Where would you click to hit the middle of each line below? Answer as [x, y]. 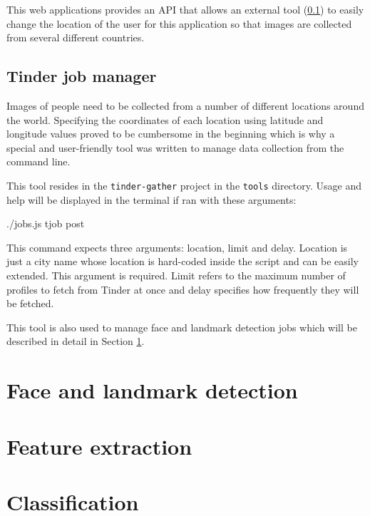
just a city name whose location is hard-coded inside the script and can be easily [183, 261]
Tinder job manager [82, 76]
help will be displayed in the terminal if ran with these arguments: [151, 199]
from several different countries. [76, 37]
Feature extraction [99, 446]
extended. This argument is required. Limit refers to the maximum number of [176, 275]
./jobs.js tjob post [46, 223]
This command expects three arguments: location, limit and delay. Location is [177, 247]
